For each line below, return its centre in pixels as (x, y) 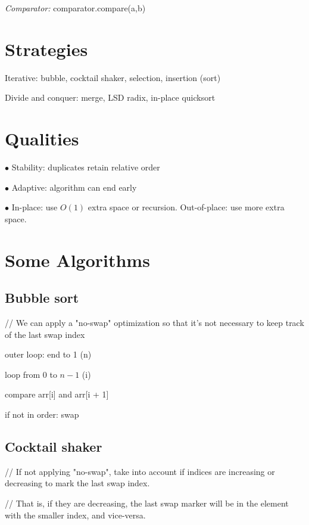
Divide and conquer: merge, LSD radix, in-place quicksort (110, 97)
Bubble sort (42, 298)
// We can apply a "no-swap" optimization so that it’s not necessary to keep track (154, 322)
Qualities (42, 139)
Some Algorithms (77, 260)
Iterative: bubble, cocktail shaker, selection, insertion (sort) (113, 77)
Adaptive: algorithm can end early (74, 187)
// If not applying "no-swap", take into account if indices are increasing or (140, 471)
